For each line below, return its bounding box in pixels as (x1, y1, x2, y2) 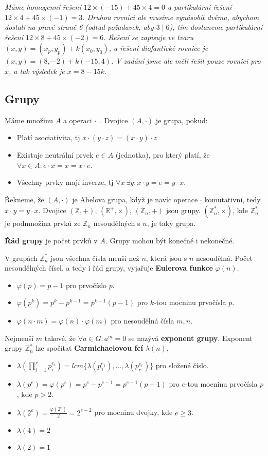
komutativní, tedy (204, 194, 261, 204)
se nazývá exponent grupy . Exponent (128, 332, 253, 343)
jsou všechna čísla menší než (50, 252, 139, 263)
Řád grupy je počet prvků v (5, 235, 98, 245)
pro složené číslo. (155, 360, 209, 371)
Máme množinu (5, 115, 53, 125)
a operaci (63, 115, 92, 125)
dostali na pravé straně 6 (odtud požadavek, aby (5, 22, 154, 32)
